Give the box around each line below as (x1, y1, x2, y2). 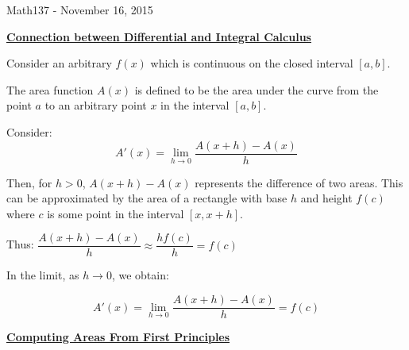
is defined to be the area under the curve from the (134, 81, 379, 98)
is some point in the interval (47, 205, 184, 221)
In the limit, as (6, 267, 79, 283)
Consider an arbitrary (6, 55, 112, 71)
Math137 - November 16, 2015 (6, 2, 153, 17)
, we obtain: (111, 267, 169, 283)
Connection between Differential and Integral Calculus (6, 28, 311, 44)
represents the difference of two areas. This (195, 174, 403, 190)
